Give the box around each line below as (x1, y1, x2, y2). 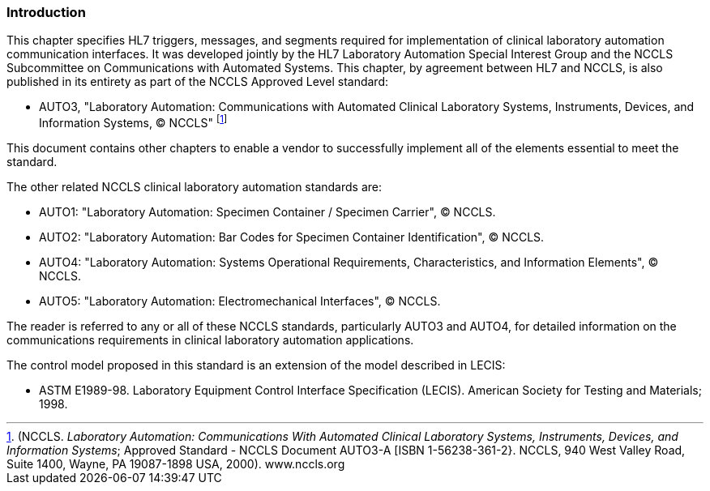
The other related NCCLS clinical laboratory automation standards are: (6, 180, 383, 194)
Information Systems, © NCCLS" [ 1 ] (39, 113, 228, 130)
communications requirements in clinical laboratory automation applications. (6, 333, 414, 348)
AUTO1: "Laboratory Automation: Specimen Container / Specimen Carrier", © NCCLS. (39, 205, 496, 220)
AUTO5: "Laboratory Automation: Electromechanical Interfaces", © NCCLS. (39, 294, 441, 309)
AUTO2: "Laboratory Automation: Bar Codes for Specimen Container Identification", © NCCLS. (39, 230, 545, 245)
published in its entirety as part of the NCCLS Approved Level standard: (6, 75, 389, 89)
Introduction (6, 4, 86, 20)
